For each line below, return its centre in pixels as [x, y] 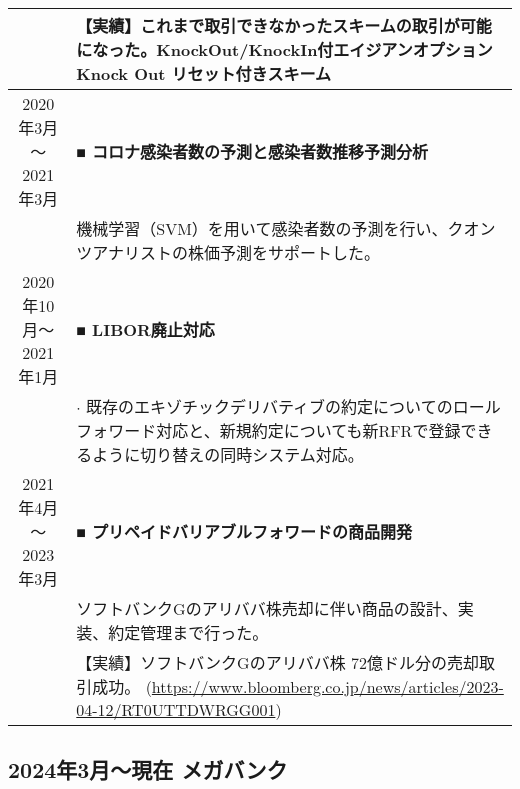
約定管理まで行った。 [188, 632]
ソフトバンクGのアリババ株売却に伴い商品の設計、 [267, 608]
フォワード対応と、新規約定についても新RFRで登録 [268, 430]
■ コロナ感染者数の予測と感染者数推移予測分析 [252, 151]
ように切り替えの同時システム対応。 [228, 454]
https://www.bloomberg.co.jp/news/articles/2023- [327, 686]
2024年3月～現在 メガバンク [148, 769]
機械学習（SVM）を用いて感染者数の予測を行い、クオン [286, 228]
